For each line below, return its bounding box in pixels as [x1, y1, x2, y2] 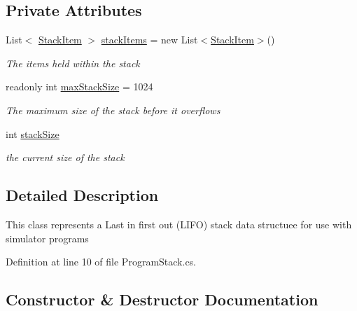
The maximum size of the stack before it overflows [6, 102, 220, 117]
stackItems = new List [101, 32, 198, 47]
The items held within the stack [6, 55, 140, 70]
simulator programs [6, 230, 89, 245]
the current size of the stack [6, 150, 125, 165]
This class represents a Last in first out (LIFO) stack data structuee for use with [6, 216, 352, 231]
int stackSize [6, 126, 59, 141]
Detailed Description [6, 184, 159, 206]
